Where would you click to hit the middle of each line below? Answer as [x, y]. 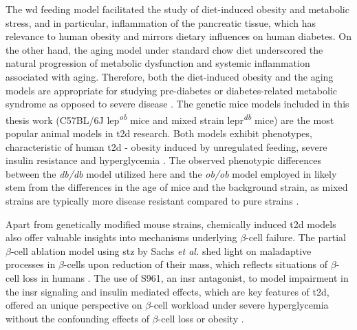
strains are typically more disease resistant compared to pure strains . [152, 200]
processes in [31, 264]
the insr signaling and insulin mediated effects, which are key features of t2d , [167, 291]
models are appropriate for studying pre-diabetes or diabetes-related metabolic [172, 90]
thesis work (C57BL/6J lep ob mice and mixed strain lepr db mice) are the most [170, 118]
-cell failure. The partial [296, 237]
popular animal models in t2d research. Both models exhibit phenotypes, [159, 133]
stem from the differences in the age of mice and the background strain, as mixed [177, 187]
